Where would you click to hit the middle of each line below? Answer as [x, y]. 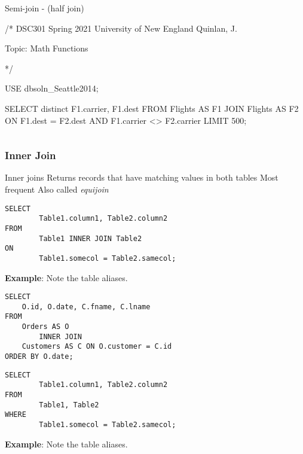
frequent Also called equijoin [57, 189]
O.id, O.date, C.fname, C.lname [86, 307]
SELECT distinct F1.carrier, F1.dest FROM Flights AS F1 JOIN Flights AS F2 [152, 108]
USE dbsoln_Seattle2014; [52, 88]
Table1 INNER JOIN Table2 [91, 238]
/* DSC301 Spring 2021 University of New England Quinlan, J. [121, 28]
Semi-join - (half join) [45, 8]
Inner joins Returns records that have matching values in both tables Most [142, 177]
